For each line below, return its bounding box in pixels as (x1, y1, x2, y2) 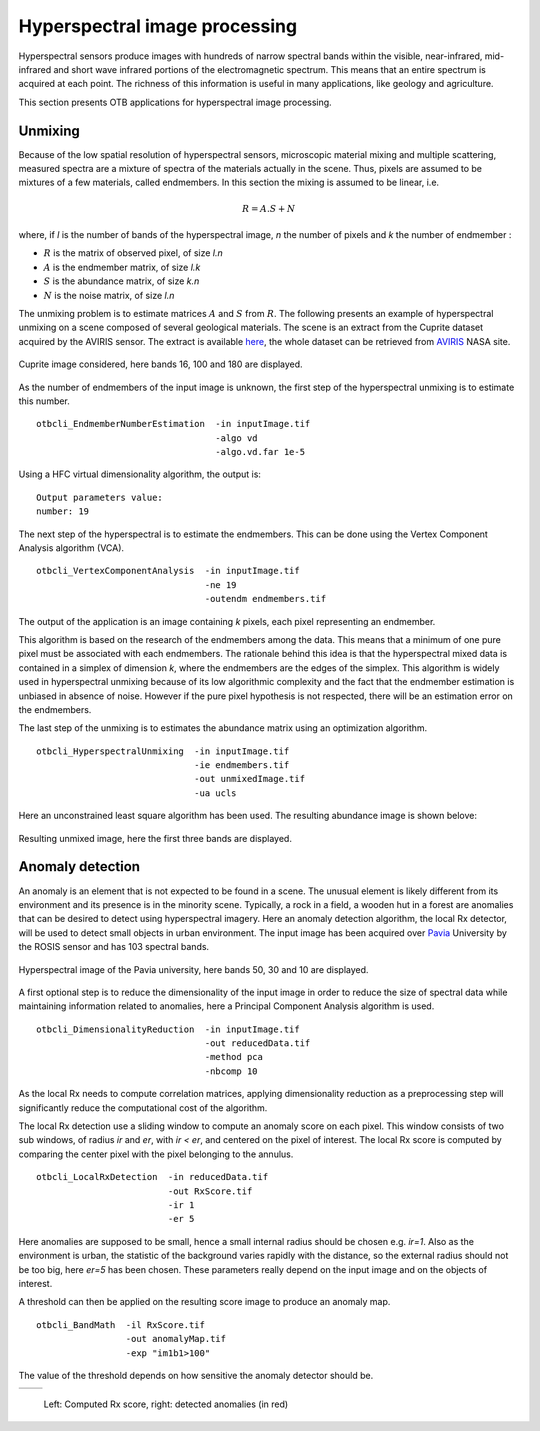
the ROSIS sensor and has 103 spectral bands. (18, 941, 210, 953)
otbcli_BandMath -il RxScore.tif (36, 1319, 205, 1330)
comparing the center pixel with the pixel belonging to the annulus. (18, 1148, 294, 1160)
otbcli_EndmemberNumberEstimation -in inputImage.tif (36, 418, 311, 430)
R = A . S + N (241, 203, 296, 214)
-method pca (204, 1051, 264, 1063)
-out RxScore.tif (167, 1185, 253, 1197)
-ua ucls (193, 787, 237, 799)
